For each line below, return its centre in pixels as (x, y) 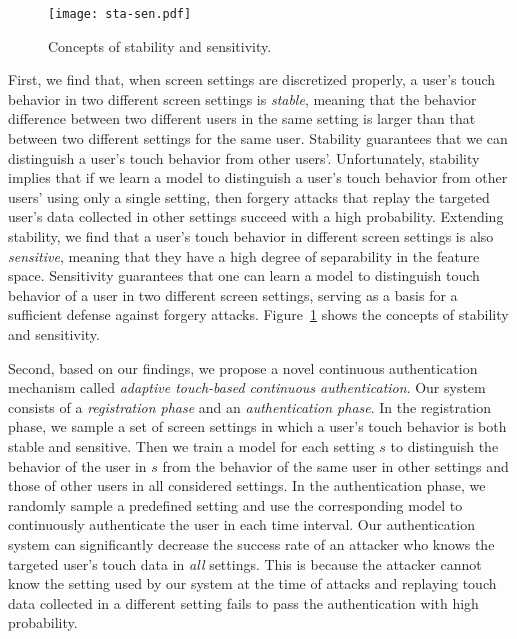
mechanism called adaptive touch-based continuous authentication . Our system (247, 387)
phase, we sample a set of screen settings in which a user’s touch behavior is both (257, 426)
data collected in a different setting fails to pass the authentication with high (243, 602)
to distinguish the (444, 445)
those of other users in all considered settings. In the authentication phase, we (247, 485)
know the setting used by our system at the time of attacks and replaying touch (252, 583)
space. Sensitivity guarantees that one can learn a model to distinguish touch (244, 275)
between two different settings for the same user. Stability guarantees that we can (258, 138)
